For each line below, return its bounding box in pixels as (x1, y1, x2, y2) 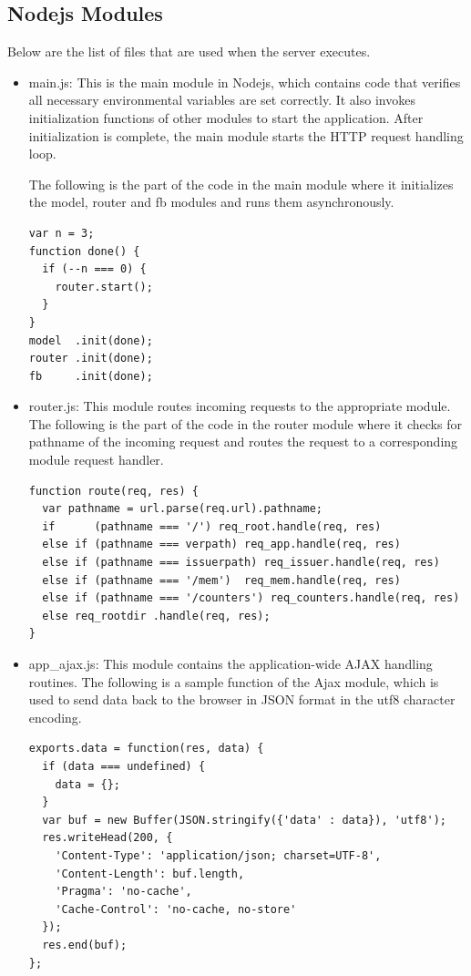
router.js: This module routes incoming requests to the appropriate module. (28, 396, 451, 416)
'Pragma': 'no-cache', (55, 885, 192, 899)
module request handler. (28, 450, 164, 469)
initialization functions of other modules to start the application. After (28, 108, 424, 127)
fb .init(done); (28, 369, 153, 383)
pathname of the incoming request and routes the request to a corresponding (28, 432, 458, 451)
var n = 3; (28, 226, 95, 240)
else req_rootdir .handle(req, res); (42, 609, 271, 622)
